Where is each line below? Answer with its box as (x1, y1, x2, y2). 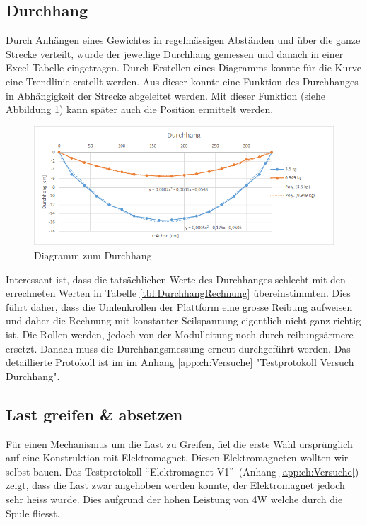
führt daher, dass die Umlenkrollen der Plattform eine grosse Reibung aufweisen (6, 299, 353, 314)
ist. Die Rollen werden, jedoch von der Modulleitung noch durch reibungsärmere (6, 327, 354, 342)
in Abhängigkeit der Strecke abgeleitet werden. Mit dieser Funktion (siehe (6, 88, 326, 102)
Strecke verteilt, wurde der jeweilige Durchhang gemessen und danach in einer (6, 46, 344, 61)
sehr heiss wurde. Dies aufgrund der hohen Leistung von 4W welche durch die (6, 491, 343, 506)
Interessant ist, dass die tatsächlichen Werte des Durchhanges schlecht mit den (6, 271, 346, 286)
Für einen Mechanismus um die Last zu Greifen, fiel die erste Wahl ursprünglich (6, 436, 353, 451)
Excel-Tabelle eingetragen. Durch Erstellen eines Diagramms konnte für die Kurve (6, 60, 361, 75)
